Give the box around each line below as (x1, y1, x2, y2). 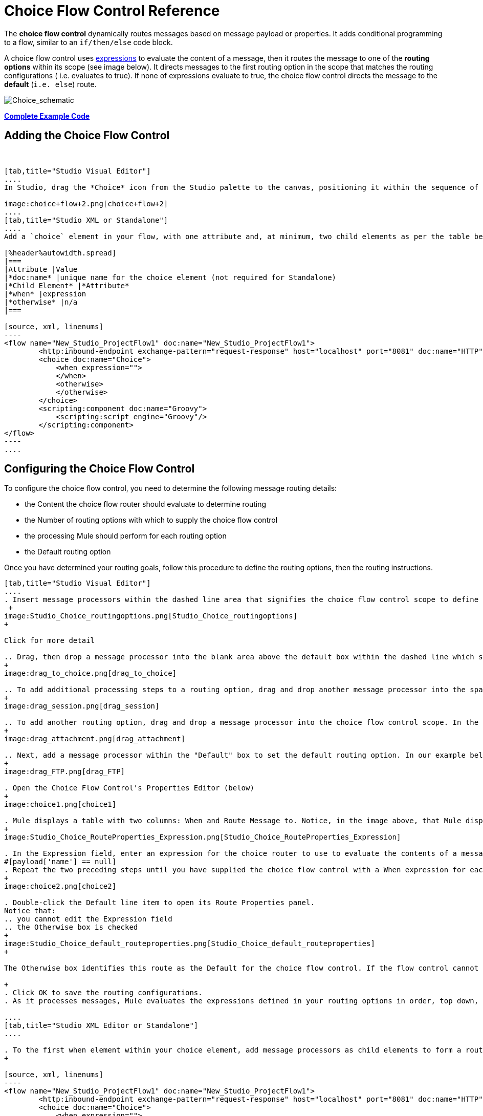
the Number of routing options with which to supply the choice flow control (25, 516, 278, 525)
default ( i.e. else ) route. (4, 79, 97, 89)
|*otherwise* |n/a (4, 297, 78, 306)
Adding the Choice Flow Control (4, 129, 170, 142)
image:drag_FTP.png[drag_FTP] (4, 767, 125, 776)
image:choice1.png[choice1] (4, 800, 117, 809)
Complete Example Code (4, 111, 90, 120)
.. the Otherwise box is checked (4, 923, 138, 932)
